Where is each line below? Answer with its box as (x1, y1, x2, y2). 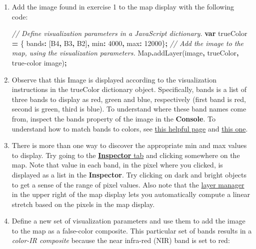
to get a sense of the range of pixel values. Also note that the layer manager (11, 179, 244, 189)
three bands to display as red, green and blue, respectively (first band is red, (11, 93, 246, 104)
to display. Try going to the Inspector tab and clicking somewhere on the (11, 149, 240, 160)
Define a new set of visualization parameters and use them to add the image (11, 215, 245, 226)
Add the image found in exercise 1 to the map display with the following (11, 1, 234, 11)
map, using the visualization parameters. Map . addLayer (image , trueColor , (11, 47, 239, 58)
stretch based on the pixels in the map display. (11, 198, 155, 209)
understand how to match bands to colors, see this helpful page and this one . (11, 123, 248, 133)
